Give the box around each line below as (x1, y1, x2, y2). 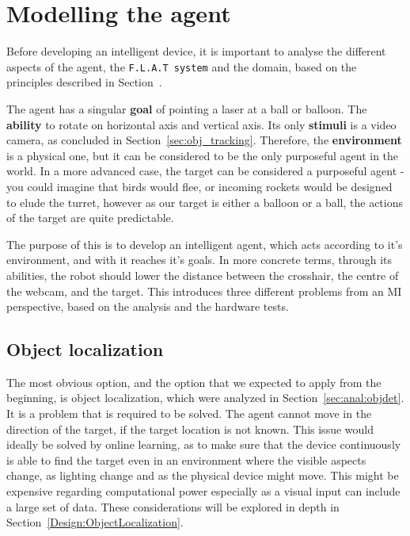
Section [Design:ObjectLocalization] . (6, 514, 184, 530)
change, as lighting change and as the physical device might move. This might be (6, 467, 399, 484)
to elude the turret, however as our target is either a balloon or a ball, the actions (6, 193, 403, 210)
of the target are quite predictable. (6, 209, 174, 226)
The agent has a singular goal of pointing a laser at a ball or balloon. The (6, 100, 367, 117)
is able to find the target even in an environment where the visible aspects (6, 451, 366, 468)
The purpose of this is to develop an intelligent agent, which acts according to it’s (6, 235, 403, 252)
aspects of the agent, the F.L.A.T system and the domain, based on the (6, 58, 357, 75)
